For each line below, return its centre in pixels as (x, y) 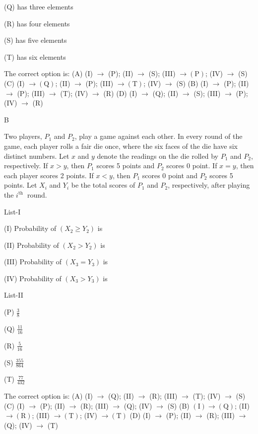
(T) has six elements (35, 56)
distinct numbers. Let (37, 156)
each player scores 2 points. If (49, 175)
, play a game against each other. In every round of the (159, 136)
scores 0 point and (170, 175)
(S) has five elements (35, 40)
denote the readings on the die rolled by (158, 156)
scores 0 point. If (192, 165)
